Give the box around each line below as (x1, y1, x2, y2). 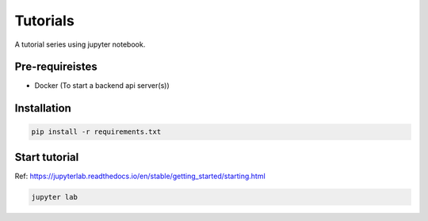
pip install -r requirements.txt (31, 128, 162, 136)
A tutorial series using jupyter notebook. (14, 40, 146, 49)
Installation (14, 101, 71, 115)
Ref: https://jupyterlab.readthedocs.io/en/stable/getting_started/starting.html (14, 171, 266, 181)
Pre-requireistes (14, 60, 98, 74)
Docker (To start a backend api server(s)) (34, 81, 170, 90)
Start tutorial (14, 151, 79, 164)
